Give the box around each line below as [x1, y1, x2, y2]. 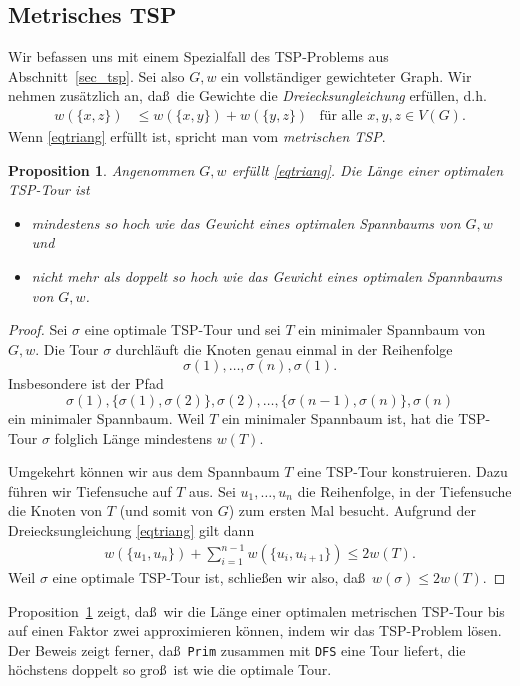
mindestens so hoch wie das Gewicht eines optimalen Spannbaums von [31, 212, 461, 233]
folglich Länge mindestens [54, 427, 213, 448]
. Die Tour [35, 338, 99, 359]
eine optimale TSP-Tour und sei [84, 319, 281, 340]
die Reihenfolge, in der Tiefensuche [297, 480, 512, 501]
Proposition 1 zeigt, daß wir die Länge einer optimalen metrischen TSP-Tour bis [8, 600, 505, 621]
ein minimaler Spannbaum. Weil [8, 407, 205, 428]
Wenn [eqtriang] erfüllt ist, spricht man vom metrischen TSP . [8, 126, 386, 147]
